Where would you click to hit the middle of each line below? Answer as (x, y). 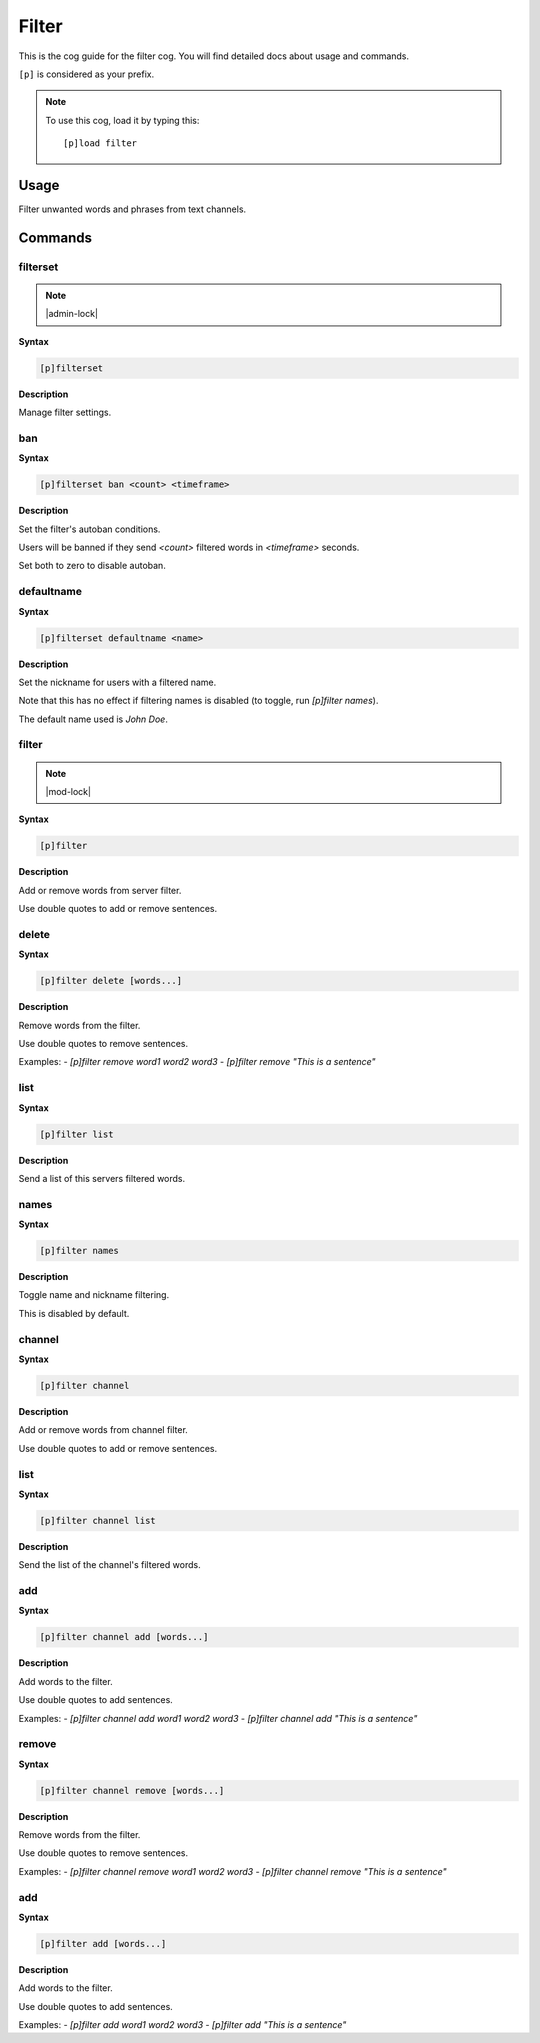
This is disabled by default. (74, 1313)
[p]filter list (76, 1134)
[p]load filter (100, 143)
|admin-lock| (72, 314)
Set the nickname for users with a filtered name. (117, 682)
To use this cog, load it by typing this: (122, 120)
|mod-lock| (68, 792)
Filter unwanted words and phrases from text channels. (132, 209)
